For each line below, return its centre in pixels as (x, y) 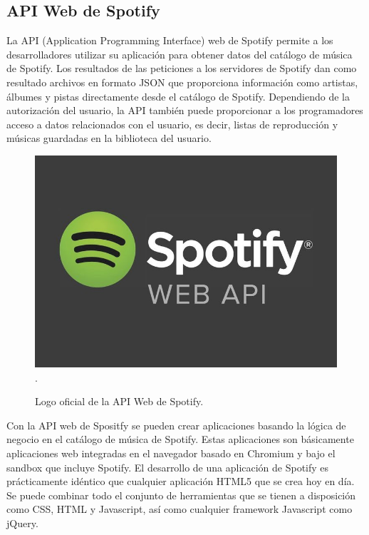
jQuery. (22, 523)
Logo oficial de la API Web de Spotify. (119, 401)
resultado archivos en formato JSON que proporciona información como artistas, (182, 82)
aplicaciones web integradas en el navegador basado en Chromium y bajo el (171, 453)
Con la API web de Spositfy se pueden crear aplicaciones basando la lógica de (176, 425)
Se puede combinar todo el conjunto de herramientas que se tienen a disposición (181, 495)
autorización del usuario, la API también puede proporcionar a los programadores (185, 110)
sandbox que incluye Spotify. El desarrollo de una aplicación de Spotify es (168, 467)
